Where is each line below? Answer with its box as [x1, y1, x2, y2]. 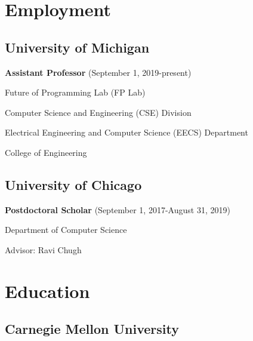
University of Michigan [5, 38, 150, 56]
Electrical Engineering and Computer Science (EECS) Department [5, 126, 248, 139]
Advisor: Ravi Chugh [5, 243, 82, 256]
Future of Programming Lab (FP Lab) [5, 86, 146, 99]
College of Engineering [5, 146, 87, 158]
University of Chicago [5, 175, 142, 193]
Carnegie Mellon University [5, 320, 179, 338]
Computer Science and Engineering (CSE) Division [5, 106, 192, 118]
